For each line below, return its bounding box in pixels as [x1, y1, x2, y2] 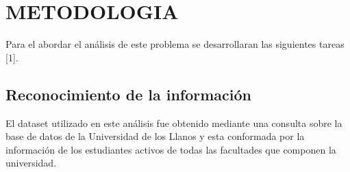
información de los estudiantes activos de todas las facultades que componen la [5, 142, 336, 156]
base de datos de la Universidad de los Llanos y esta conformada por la [5, 129, 305, 143]
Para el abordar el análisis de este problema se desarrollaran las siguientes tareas [5, 37, 345, 51]
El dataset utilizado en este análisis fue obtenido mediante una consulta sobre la [5, 115, 342, 130]
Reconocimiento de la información [5, 83, 252, 104]
